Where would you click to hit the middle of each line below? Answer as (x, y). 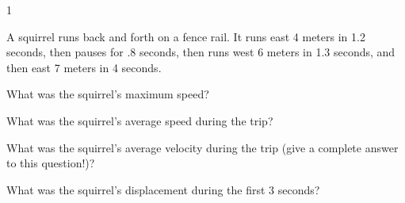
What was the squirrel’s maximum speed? (108, 94)
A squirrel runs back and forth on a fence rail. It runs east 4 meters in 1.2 (186, 36)
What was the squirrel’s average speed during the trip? (140, 120)
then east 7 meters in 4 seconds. (84, 67)
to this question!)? (51, 163)
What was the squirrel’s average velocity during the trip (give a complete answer (202, 147)
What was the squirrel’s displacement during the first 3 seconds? (163, 189)
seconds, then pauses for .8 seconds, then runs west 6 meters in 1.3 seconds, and (201, 52)
